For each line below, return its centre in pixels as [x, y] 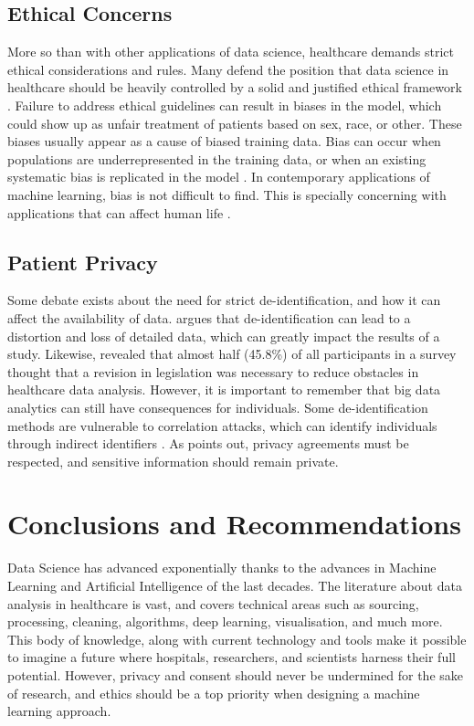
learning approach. [59, 711]
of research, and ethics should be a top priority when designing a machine [214, 693]
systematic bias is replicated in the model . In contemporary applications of [219, 177]
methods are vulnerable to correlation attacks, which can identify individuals [222, 425]
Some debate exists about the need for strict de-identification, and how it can [224, 300]
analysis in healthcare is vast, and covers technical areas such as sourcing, [213, 603]
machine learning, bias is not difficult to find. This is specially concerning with [227, 194]
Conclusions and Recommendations [234, 524]
